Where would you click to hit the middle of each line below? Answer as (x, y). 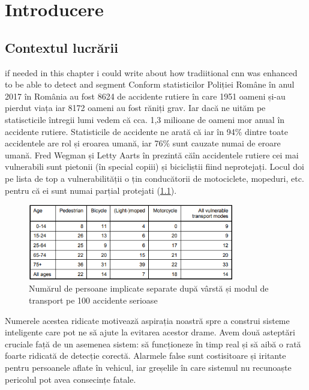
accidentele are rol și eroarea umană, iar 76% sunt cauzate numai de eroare (143, 143)
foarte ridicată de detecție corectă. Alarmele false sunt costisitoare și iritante (145, 355)
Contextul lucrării (61, 47)
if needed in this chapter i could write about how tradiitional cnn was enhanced (151, 72)
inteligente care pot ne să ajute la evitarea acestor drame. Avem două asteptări (150, 332)
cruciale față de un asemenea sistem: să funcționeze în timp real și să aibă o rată (153, 343)
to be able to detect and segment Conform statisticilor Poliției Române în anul (150, 84)
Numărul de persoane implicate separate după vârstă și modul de (149, 288)
